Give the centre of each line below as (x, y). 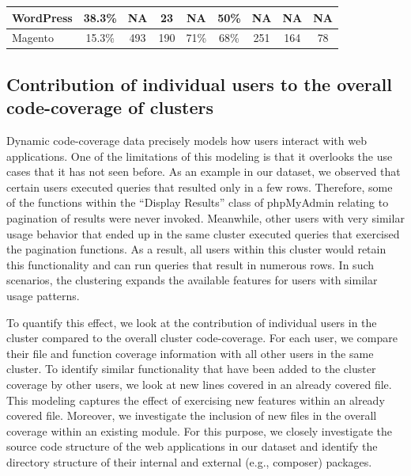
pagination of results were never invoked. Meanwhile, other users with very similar (205, 218)
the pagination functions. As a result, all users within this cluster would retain (196, 249)
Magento (33, 38)
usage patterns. (43, 295)
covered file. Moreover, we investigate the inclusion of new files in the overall (192, 415)
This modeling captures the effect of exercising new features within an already (196, 400)
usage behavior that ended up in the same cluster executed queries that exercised (203, 233)
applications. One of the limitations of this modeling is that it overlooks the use (200, 156)
